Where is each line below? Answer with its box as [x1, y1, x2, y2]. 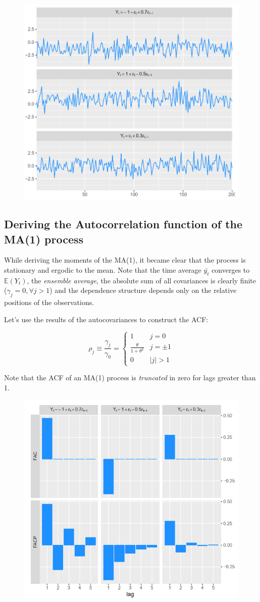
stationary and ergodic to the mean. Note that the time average [4, 265, 201, 275]
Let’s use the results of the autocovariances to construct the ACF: [4, 314, 209, 324]
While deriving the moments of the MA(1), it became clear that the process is [4, 255, 246, 265]
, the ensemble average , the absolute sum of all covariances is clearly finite [27, 275, 256, 285]
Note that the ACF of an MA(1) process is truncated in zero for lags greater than [4, 372, 256, 383]
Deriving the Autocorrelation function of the [4, 216, 243, 232]
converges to [212, 265, 250, 275]
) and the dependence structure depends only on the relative [49, 285, 237, 295]
